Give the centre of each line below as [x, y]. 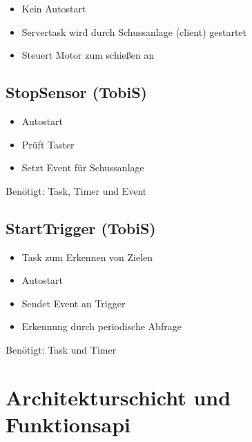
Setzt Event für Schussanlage [83, 167]
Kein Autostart [54, 8]
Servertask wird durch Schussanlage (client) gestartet [134, 31]
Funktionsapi [68, 424]
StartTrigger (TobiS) [81, 228]
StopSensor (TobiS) [76, 92]
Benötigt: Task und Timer [61, 349]
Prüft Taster [48, 144]
